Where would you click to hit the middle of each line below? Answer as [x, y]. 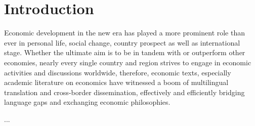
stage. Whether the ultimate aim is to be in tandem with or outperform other [125, 52]
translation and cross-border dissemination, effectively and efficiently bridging [124, 92]
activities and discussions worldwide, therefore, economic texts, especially [118, 72]
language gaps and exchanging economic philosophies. [87, 102]
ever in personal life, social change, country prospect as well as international [122, 42]
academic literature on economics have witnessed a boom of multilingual [116, 82]
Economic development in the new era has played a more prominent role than [125, 33]
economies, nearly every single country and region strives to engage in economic [128, 62]
